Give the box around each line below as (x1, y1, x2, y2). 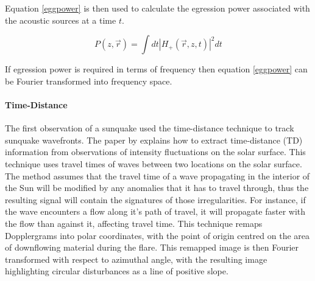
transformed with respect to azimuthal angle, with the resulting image (5, 252, 267, 265)
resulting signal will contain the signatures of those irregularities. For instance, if (5, 193, 306, 206)
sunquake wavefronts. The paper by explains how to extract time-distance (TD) (5, 133, 303, 146)
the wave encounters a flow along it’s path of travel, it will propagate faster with (5, 205, 306, 218)
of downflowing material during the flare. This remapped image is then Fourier (5, 241, 299, 254)
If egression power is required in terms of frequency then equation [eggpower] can (5, 63, 308, 75)
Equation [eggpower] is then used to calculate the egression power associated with (5, 2, 310, 14)
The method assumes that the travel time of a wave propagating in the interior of (5, 169, 310, 182)
